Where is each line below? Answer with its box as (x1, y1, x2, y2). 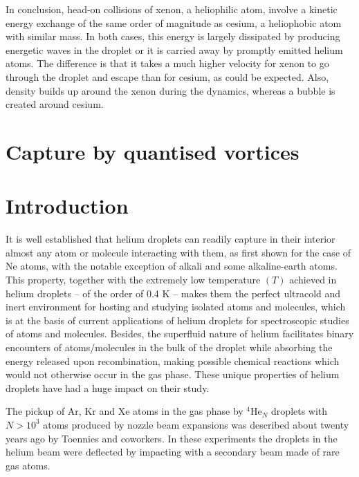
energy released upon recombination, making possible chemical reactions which (6, 353, 340, 368)
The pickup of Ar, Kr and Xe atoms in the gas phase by (6, 404, 243, 418)
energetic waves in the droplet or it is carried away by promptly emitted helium (6, 42, 343, 57)
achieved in (289, 272, 337, 287)
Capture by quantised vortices (6, 137, 300, 165)
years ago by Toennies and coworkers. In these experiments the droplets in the (6, 431, 338, 445)
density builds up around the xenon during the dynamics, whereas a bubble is (6, 83, 335, 97)
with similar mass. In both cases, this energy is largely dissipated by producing (6, 29, 340, 44)
